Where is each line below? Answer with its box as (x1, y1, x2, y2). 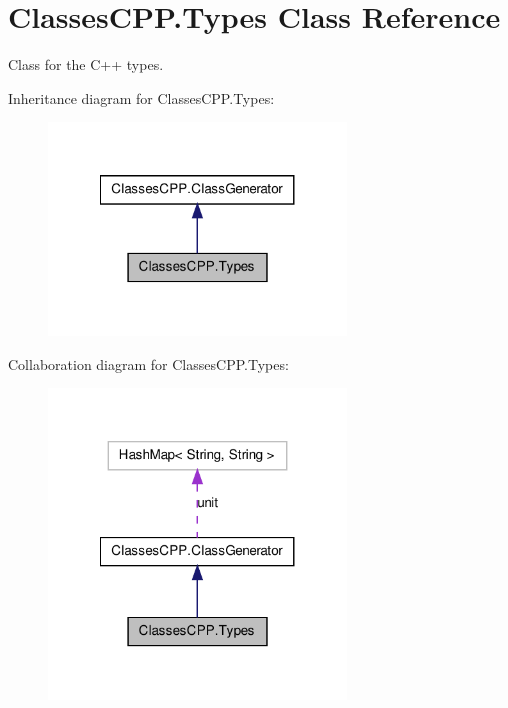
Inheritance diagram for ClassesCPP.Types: (8, 87, 275, 108)
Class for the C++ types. (8, 54, 164, 75)
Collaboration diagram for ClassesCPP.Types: (8, 353, 289, 374)
